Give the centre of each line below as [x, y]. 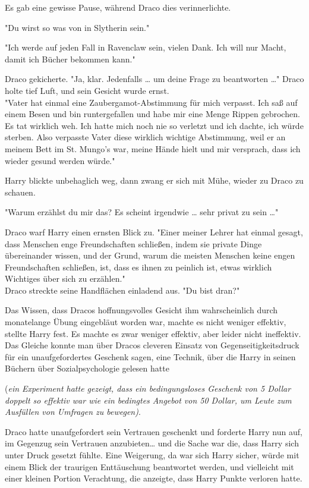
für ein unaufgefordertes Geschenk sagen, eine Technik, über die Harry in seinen [150, 356]
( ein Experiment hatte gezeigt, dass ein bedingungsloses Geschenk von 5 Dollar [148, 388]
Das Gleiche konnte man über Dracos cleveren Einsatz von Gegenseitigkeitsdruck [152, 345]
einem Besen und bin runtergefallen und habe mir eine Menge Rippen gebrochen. [152, 114]
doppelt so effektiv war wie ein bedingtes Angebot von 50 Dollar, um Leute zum [148, 400]
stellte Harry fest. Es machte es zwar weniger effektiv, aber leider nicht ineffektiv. [153, 333]
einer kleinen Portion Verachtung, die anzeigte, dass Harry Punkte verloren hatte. [154, 478]
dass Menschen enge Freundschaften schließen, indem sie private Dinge [133, 243]
